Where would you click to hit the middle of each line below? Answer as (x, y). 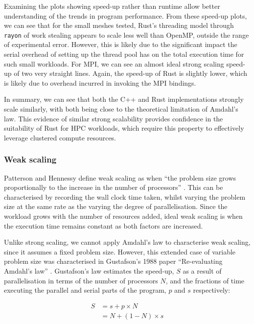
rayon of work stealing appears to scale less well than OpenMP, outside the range (127, 35)
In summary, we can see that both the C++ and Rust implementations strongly (124, 99)
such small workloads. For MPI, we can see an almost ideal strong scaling (114, 63)
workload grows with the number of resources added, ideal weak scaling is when (123, 216)
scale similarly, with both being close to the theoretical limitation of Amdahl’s (121, 109)
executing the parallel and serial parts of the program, (85, 290)
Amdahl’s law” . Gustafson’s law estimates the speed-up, (89, 270)
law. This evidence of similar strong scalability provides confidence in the (114, 118)
